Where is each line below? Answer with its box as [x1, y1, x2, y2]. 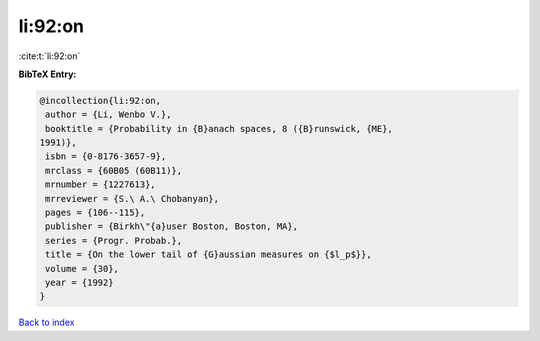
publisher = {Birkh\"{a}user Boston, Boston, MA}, [45, 221, 299, 232]
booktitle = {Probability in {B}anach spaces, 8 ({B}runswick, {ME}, [45, 123, 394, 134]
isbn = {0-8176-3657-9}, [45, 151, 167, 162]
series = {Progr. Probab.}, [45, 235, 183, 246]
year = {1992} [45, 277, 114, 288]
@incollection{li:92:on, [39, 95, 162, 106]
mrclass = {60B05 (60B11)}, [45, 165, 183, 176]
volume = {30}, [45, 263, 120, 274]
